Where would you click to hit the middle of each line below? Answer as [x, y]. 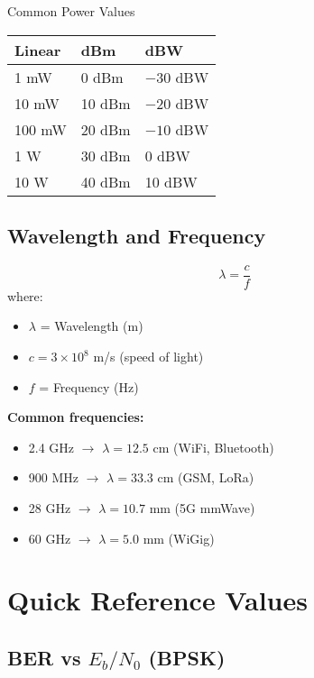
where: [25, 295]
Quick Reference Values [157, 600]
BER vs [44, 657]
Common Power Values [71, 11]
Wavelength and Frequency [137, 235]
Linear [38, 50]
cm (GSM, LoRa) [206, 477]
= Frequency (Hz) [89, 386]
